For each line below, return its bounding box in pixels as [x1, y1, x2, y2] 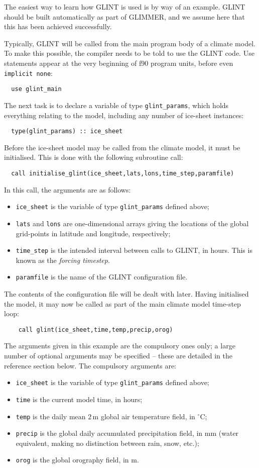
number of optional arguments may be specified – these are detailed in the [4, 350, 232, 361]
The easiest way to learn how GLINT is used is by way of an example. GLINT [4, 2, 245, 12]
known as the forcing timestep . [16, 254, 110, 265]
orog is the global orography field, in [16, 454, 129, 465]
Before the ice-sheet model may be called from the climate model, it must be [4, 142, 240, 152]
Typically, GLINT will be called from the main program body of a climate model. [4, 38, 255, 48]
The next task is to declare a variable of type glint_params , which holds [4, 100, 229, 110]
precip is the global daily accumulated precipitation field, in [16, 428, 203, 438]
